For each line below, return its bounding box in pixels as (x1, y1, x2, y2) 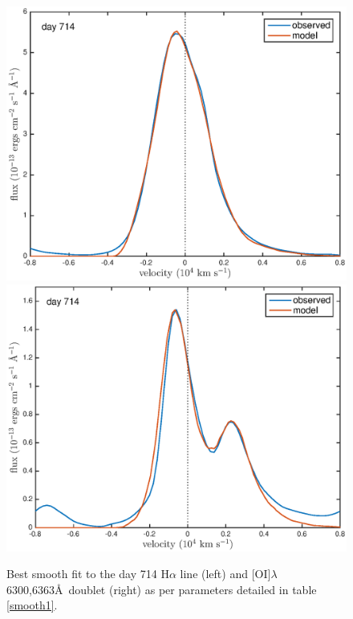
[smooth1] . (6, 597, 58, 613)
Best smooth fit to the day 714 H (6, 565, 169, 582)
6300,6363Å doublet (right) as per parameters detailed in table (6, 581, 317, 597)
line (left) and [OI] (180, 565, 271, 582)
